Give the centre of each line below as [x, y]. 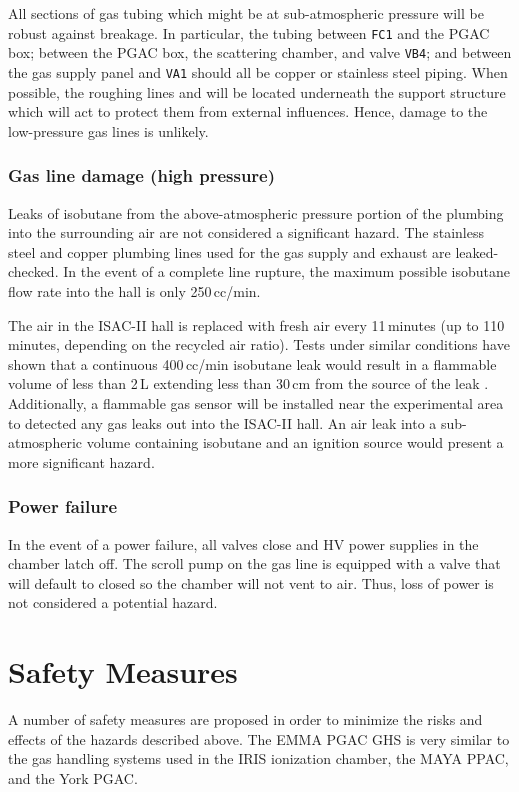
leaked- [477, 251]
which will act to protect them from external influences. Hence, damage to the [248, 111]
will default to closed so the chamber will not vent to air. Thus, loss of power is [251, 582]
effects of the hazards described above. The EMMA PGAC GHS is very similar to [259, 738]
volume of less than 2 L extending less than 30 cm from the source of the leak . [248, 383]
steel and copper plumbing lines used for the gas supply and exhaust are [229, 251]
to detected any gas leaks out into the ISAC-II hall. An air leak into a [222, 422]
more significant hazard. [81, 461]
